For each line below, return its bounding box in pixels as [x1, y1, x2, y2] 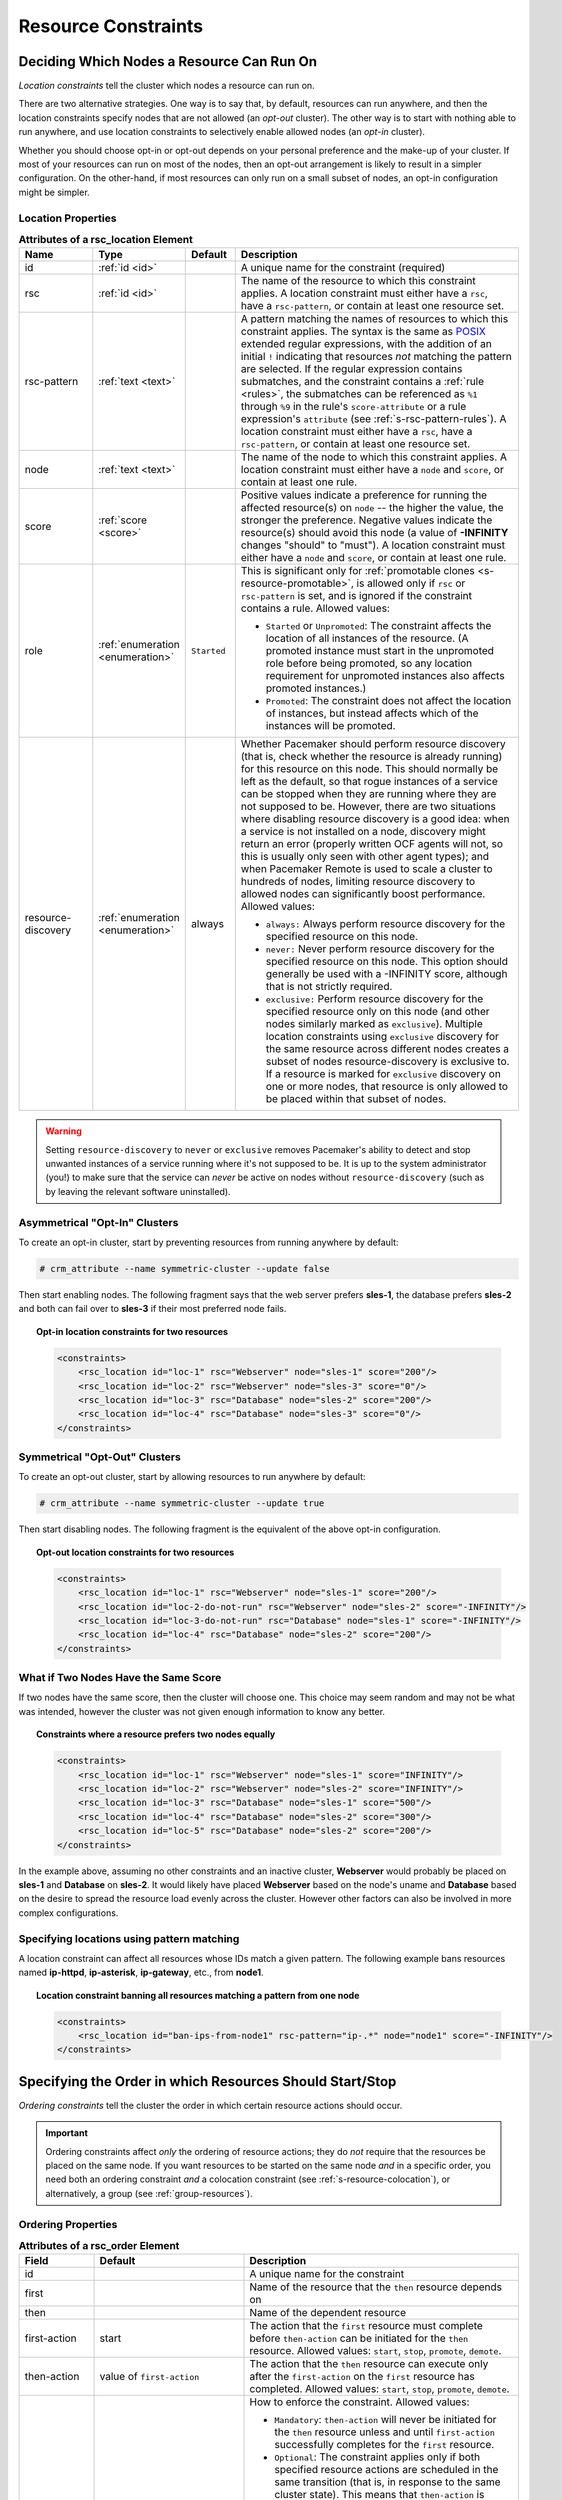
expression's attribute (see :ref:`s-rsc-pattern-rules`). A [240, 412, 507, 426]
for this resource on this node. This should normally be [240, 762, 499, 776]
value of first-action [99, 2370, 200, 2384]
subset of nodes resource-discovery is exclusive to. [265, 1055, 510, 1069]
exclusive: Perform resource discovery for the [265, 992, 484, 1006]
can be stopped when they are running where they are [240, 787, 497, 801]
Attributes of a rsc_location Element [18, 233, 194, 247]
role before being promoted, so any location [265, 656, 473, 670]
